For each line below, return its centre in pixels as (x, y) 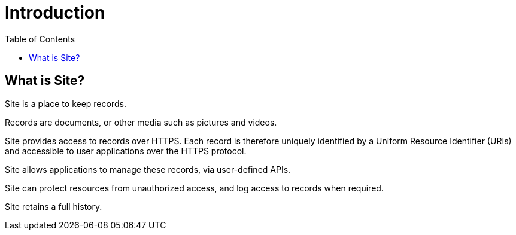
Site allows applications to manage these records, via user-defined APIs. (148, 169)
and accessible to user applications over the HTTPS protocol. (126, 151)
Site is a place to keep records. (66, 103)
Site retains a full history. (54, 206)
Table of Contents (40, 39)
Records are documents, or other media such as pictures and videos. (141, 122)
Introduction (55, 13)
